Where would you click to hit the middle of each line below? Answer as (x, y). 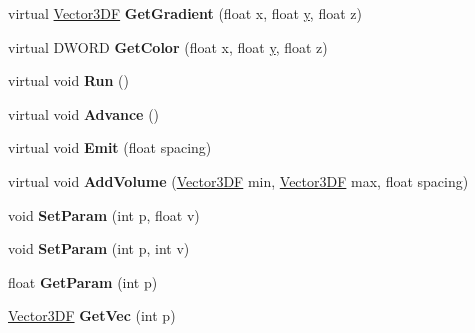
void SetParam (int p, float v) (104, 214)
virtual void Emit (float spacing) (110, 147)
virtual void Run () (68, 80)
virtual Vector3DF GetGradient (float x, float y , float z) (185, 13)
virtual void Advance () (84, 113)
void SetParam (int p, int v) (99, 248)
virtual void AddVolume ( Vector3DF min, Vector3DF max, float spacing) (238, 180)
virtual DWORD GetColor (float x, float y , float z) (168, 46)
